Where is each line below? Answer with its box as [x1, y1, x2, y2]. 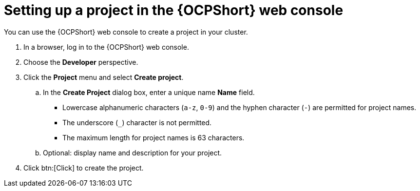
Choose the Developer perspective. [23, 57, 138, 66]
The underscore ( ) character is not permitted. [62, 118, 212, 127]
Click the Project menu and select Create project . [23, 73, 184, 81]
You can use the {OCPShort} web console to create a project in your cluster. [4, 27, 248, 36]
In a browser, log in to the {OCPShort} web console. [23, 42, 189, 51]
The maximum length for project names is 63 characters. [62, 133, 245, 142]
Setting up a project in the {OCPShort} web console [4, 2, 344, 19]
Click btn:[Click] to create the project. [23, 163, 144, 172]
